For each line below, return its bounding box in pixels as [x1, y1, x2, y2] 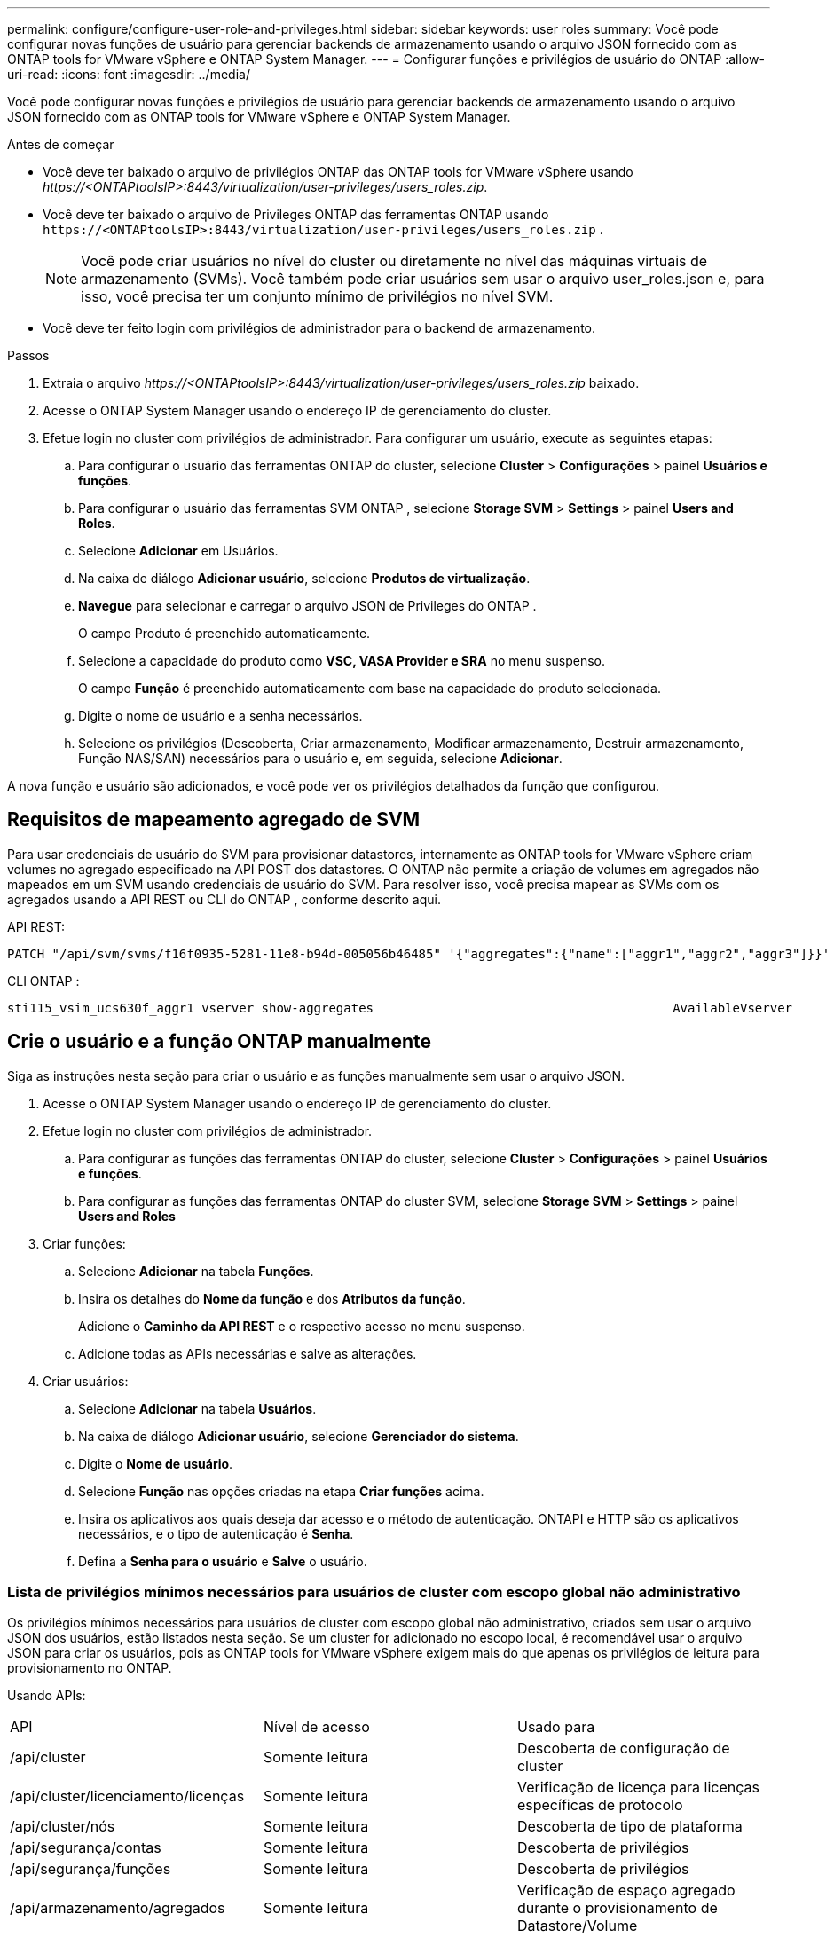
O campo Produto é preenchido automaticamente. [78, 626, 371, 641]
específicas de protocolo [516, 1796, 683, 1815]
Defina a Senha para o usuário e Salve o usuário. [78, 1553, 367, 1569]
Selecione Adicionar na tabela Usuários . [78, 1400, 317, 1416]
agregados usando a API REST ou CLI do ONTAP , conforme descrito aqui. [7, 891, 441, 907]
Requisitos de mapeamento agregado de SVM [7, 808, 421, 831]
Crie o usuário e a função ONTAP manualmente [7, 1030, 431, 1053]
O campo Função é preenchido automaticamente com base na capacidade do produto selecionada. [78, 681, 662, 696]
